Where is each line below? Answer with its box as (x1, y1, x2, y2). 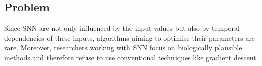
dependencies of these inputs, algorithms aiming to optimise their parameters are (4, 32, 255, 43)
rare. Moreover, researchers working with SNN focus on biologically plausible (4, 42, 242, 53)
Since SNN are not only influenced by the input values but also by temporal (4, 23, 240, 33)
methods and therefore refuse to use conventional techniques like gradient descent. (4, 52, 258, 62)
